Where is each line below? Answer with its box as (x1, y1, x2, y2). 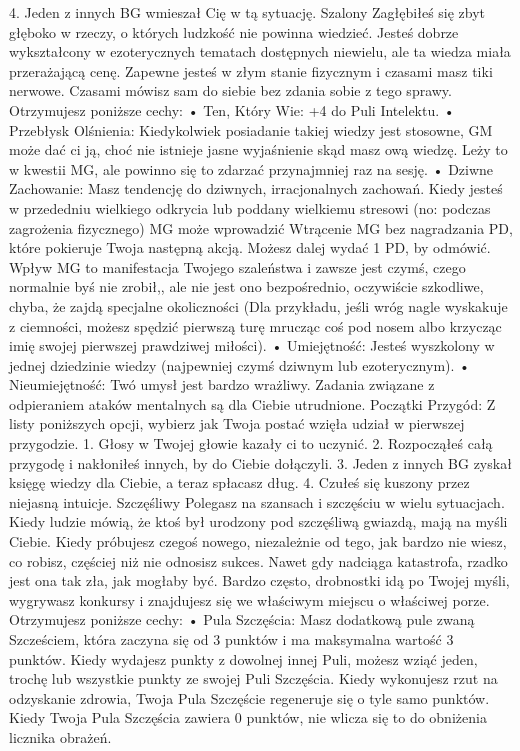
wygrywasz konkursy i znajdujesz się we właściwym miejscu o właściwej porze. (9, 589, 490, 610)
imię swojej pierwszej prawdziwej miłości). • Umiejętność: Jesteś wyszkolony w (9, 335, 495, 356)
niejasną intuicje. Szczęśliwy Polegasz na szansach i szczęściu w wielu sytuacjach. (9, 491, 505, 512)
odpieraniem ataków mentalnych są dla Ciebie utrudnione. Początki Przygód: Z (9, 393, 496, 414)
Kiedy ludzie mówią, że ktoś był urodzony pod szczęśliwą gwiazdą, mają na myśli (9, 511, 508, 532)
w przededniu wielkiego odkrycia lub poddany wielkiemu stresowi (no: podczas (9, 197, 491, 218)
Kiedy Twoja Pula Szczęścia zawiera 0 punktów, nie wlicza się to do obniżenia (9, 707, 487, 728)
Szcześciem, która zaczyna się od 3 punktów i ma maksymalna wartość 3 (9, 629, 454, 649)
